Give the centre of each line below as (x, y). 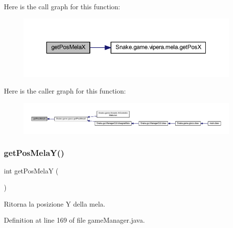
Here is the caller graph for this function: (65, 90)
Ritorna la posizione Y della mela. (55, 203)
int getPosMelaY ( (31, 171)
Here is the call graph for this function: (62, 6)
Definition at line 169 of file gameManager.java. (75, 220)
